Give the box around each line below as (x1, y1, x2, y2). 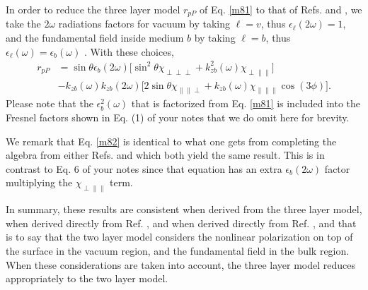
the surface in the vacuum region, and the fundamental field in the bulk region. (6, 243, 350, 258)
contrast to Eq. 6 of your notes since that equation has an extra (6, 161, 282, 176)
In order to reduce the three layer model (6, 2, 180, 16)
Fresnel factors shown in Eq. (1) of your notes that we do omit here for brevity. (6, 109, 350, 124)
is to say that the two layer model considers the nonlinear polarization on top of (6, 229, 353, 244)
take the (6, 16, 41, 31)
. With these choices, (84, 44, 174, 59)
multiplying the (6, 175, 73, 190)
